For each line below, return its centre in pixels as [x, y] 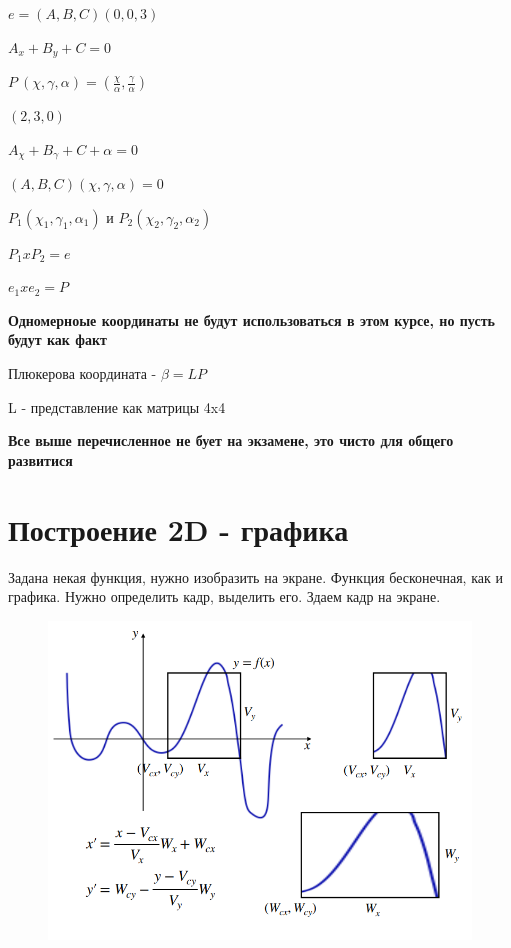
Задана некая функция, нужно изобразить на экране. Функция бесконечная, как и [255, 576]
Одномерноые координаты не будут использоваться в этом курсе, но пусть [251, 319]
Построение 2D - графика [178, 528]
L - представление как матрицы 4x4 [117, 406]
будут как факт [57, 339]
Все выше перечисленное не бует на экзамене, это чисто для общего [231, 440]
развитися [40, 459]
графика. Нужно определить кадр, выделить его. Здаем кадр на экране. [224, 596]
